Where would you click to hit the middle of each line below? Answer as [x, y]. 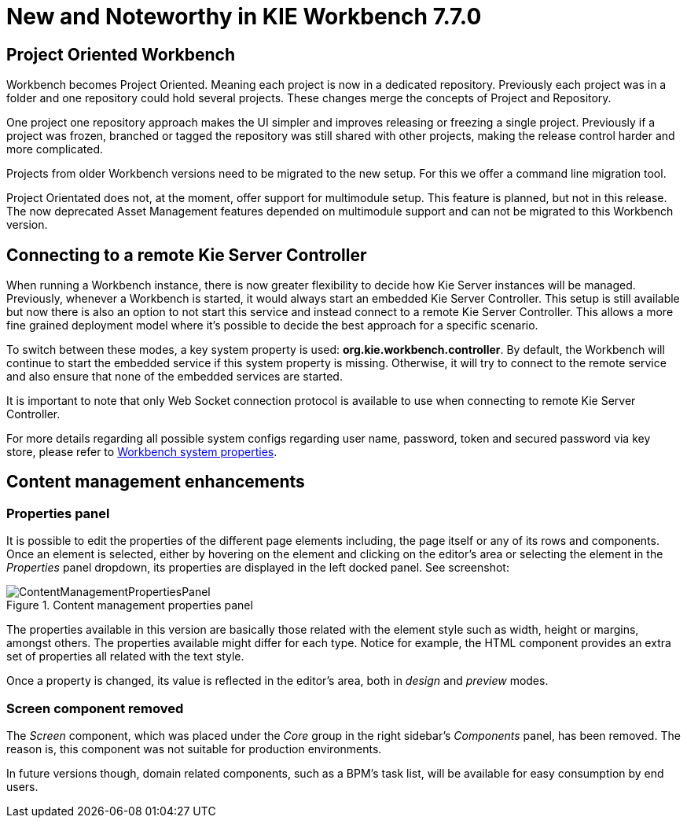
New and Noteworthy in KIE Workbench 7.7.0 [244, 17]
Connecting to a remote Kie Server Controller [187, 255]
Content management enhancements [156, 482]
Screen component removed [95, 708]
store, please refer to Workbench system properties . [142, 452]
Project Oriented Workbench [121, 54]
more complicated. [55, 149]
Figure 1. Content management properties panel [130, 605]
